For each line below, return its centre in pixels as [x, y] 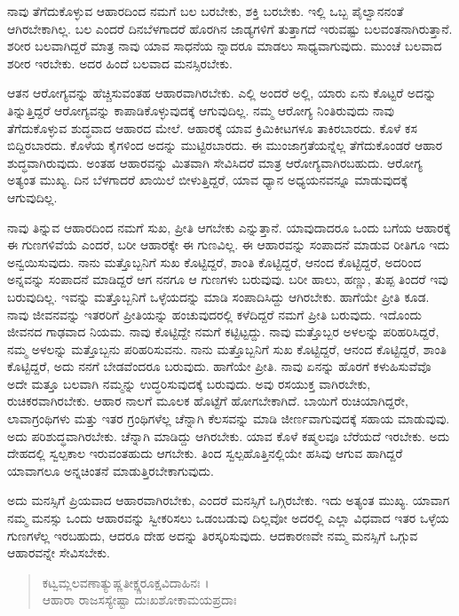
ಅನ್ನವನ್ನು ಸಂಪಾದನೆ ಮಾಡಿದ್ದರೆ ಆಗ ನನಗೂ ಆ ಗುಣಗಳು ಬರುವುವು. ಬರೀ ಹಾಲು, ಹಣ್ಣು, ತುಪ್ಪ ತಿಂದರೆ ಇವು [228, 279]
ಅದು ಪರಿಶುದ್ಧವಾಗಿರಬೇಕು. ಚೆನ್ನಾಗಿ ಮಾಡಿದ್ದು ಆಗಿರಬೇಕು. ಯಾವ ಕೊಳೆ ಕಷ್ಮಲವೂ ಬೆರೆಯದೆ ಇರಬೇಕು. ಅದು [229, 435]
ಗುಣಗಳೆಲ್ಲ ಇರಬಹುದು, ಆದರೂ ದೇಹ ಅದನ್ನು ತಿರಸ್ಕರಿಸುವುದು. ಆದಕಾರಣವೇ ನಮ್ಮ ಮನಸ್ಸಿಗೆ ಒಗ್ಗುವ [213, 535]
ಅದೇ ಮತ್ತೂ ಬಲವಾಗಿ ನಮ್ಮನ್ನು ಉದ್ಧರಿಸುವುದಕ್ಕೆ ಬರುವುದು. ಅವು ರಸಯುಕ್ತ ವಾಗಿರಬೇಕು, [189, 383]
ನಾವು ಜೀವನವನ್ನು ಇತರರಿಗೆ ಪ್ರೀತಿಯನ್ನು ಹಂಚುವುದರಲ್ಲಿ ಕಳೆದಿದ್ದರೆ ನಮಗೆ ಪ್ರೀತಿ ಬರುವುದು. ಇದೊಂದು [214, 314]
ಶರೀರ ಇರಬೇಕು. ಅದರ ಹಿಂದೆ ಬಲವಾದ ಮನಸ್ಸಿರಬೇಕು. [120, 63]
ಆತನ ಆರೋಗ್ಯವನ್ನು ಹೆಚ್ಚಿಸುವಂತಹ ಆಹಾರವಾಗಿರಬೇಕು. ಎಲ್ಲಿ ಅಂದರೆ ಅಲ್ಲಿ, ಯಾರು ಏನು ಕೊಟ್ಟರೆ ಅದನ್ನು [222, 93]
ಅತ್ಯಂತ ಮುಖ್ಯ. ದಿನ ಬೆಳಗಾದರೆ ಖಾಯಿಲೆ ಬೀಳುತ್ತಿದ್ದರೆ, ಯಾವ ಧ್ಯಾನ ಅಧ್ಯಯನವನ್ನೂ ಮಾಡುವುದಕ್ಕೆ [208, 180]
